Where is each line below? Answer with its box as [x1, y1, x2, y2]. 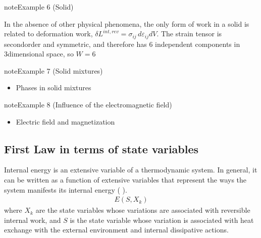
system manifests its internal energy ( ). [4, 184, 127, 195]
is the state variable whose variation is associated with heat [70, 214, 254, 225]
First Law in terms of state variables [4, 141, 199, 156]
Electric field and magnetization [16, 116, 115, 127]
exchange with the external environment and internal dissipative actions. [4, 224, 229, 235]
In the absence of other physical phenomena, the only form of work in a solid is [4, 18, 249, 29]
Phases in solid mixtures [16, 82, 91, 93]
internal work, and [4, 214, 61, 225]
